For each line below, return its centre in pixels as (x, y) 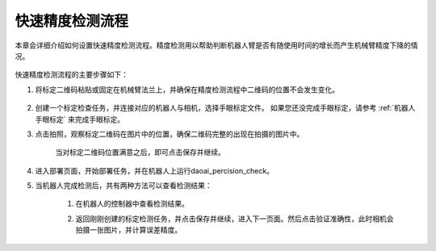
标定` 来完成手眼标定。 (87, 119)
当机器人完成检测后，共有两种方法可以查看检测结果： (124, 186)
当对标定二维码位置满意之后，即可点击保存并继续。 (140, 153)
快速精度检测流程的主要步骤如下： (71, 75)
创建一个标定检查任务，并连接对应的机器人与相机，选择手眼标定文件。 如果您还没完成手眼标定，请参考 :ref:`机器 (222, 108)
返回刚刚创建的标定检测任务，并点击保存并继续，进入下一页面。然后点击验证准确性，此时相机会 (235, 219)
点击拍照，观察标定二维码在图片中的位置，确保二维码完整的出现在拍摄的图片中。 (170, 134)
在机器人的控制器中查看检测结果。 (132, 204)
